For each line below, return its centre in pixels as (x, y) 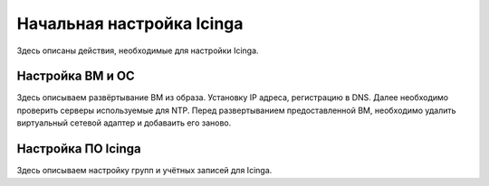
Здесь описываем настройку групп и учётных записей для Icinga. (144, 171)
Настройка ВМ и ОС (76, 76)
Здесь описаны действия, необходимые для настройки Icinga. (138, 51)
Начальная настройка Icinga (130, 23)
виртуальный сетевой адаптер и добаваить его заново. (124, 123)
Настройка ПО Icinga (79, 149)
